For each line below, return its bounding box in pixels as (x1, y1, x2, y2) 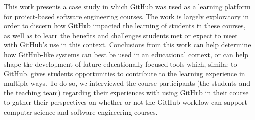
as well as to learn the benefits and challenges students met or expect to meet (4, 30, 238, 40)
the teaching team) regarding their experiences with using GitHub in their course (4, 87, 249, 98)
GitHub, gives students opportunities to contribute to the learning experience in (4, 68, 245, 79)
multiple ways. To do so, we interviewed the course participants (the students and (4, 78, 251, 88)
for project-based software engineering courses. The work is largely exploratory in (4, 11, 249, 21)
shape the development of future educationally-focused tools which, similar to (4, 59, 237, 69)
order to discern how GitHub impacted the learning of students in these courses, (4, 20, 246, 31)
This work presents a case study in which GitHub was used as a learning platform (4, 1, 251, 11)
